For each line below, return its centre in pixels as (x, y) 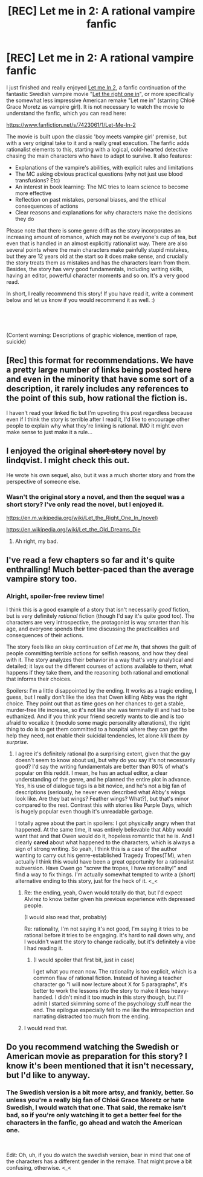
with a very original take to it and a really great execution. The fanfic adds (98, 143)
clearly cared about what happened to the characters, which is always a (105, 842)
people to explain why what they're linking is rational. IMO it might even (95, 425)
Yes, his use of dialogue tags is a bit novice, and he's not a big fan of (101, 786)
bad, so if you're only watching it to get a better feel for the (94, 1115)
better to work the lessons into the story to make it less (101, 990)
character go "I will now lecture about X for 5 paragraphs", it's (110, 984)
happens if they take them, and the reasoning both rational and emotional (98, 672)
